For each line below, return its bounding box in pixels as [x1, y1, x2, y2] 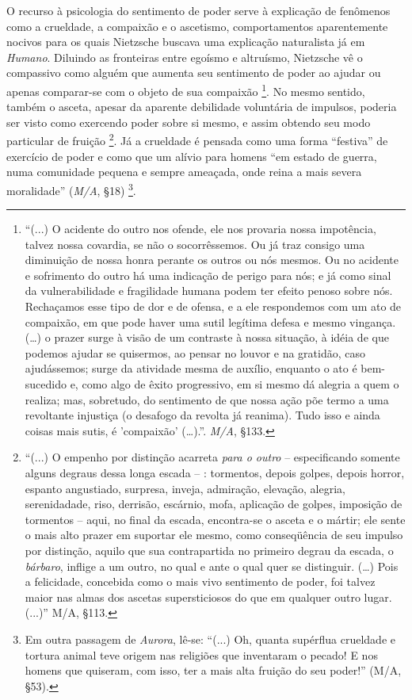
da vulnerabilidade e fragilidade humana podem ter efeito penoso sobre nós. [25, 282, 393, 299]
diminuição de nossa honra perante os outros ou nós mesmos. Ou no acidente [25, 251, 399, 268]
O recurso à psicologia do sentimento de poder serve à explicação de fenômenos [6, 2, 391, 18]
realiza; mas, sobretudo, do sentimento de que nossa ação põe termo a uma [25, 391, 389, 407]
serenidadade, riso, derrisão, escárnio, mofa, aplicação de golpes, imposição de [25, 495, 402, 512]
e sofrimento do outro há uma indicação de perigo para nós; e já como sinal [25, 266, 391, 283]
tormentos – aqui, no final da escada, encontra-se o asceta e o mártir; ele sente [25, 511, 406, 527]
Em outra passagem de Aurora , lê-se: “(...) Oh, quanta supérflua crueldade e [25, 630, 395, 647]
